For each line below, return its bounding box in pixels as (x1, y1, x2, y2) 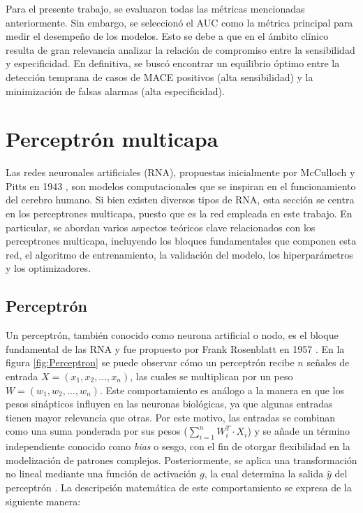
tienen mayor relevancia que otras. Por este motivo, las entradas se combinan (6, 410, 336, 424)
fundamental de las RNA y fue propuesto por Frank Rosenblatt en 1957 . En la (6, 341, 345, 356)
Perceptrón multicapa (6, 124, 218, 153)
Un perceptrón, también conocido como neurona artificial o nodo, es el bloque (6, 328, 339, 342)
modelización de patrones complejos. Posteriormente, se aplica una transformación (6, 452, 357, 467)
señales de (306, 355, 350, 370)
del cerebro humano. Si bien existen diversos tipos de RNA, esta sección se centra (6, 192, 355, 207)
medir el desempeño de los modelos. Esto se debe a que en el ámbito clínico (6, 29, 329, 43)
